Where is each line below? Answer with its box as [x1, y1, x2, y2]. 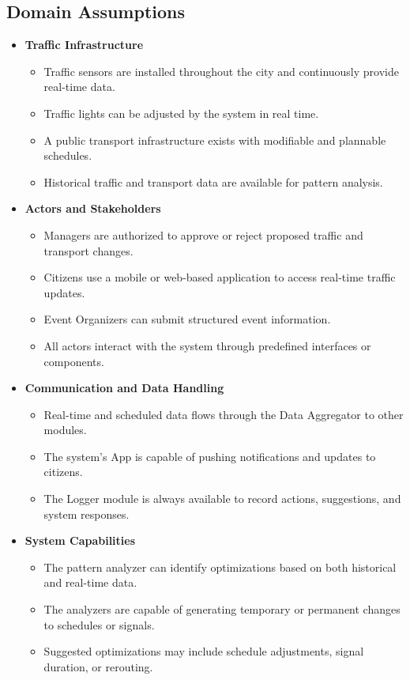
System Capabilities [24, 532, 136, 549]
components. [43, 353, 104, 369]
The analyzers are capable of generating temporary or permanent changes [43, 601, 401, 618]
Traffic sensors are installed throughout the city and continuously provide [43, 62, 399, 79]
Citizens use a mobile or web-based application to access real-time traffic [43, 269, 396, 285]
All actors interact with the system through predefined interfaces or [43, 337, 371, 353]
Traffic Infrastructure [24, 36, 144, 53]
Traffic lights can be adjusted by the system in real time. [43, 104, 319, 121]
